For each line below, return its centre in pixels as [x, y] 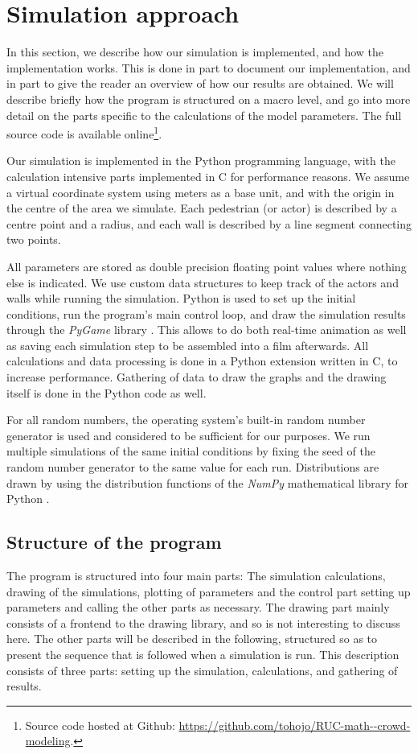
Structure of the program [114, 542]
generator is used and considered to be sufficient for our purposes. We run [189, 435]
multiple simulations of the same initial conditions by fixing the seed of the [191, 451]
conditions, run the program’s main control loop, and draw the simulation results [206, 313]
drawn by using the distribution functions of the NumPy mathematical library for [208, 482]
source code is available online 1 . [84, 132]
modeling [48, 741]
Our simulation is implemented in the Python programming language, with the [201, 161]
